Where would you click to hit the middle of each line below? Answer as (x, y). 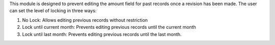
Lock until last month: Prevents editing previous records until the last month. (102, 34)
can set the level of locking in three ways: (53, 11)
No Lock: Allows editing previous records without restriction (85, 20)
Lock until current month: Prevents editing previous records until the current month (109, 27)
